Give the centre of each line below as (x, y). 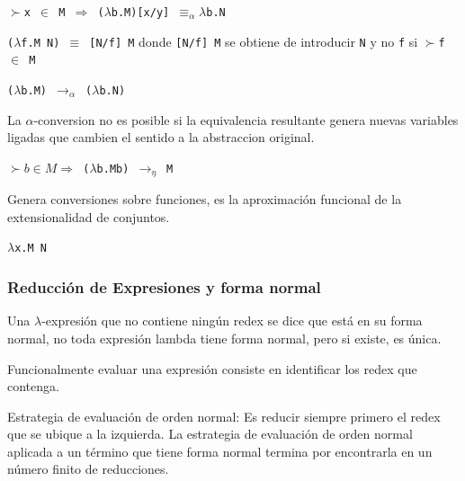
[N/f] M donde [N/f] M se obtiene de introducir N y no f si (254, 41)
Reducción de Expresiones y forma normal (164, 287)
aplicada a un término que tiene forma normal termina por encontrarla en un (220, 451)
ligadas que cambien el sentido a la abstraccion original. (161, 137)
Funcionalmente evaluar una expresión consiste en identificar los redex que (212, 368)
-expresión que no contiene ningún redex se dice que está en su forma (232, 321)
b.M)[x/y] (140, 13)
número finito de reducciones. (88, 469)
